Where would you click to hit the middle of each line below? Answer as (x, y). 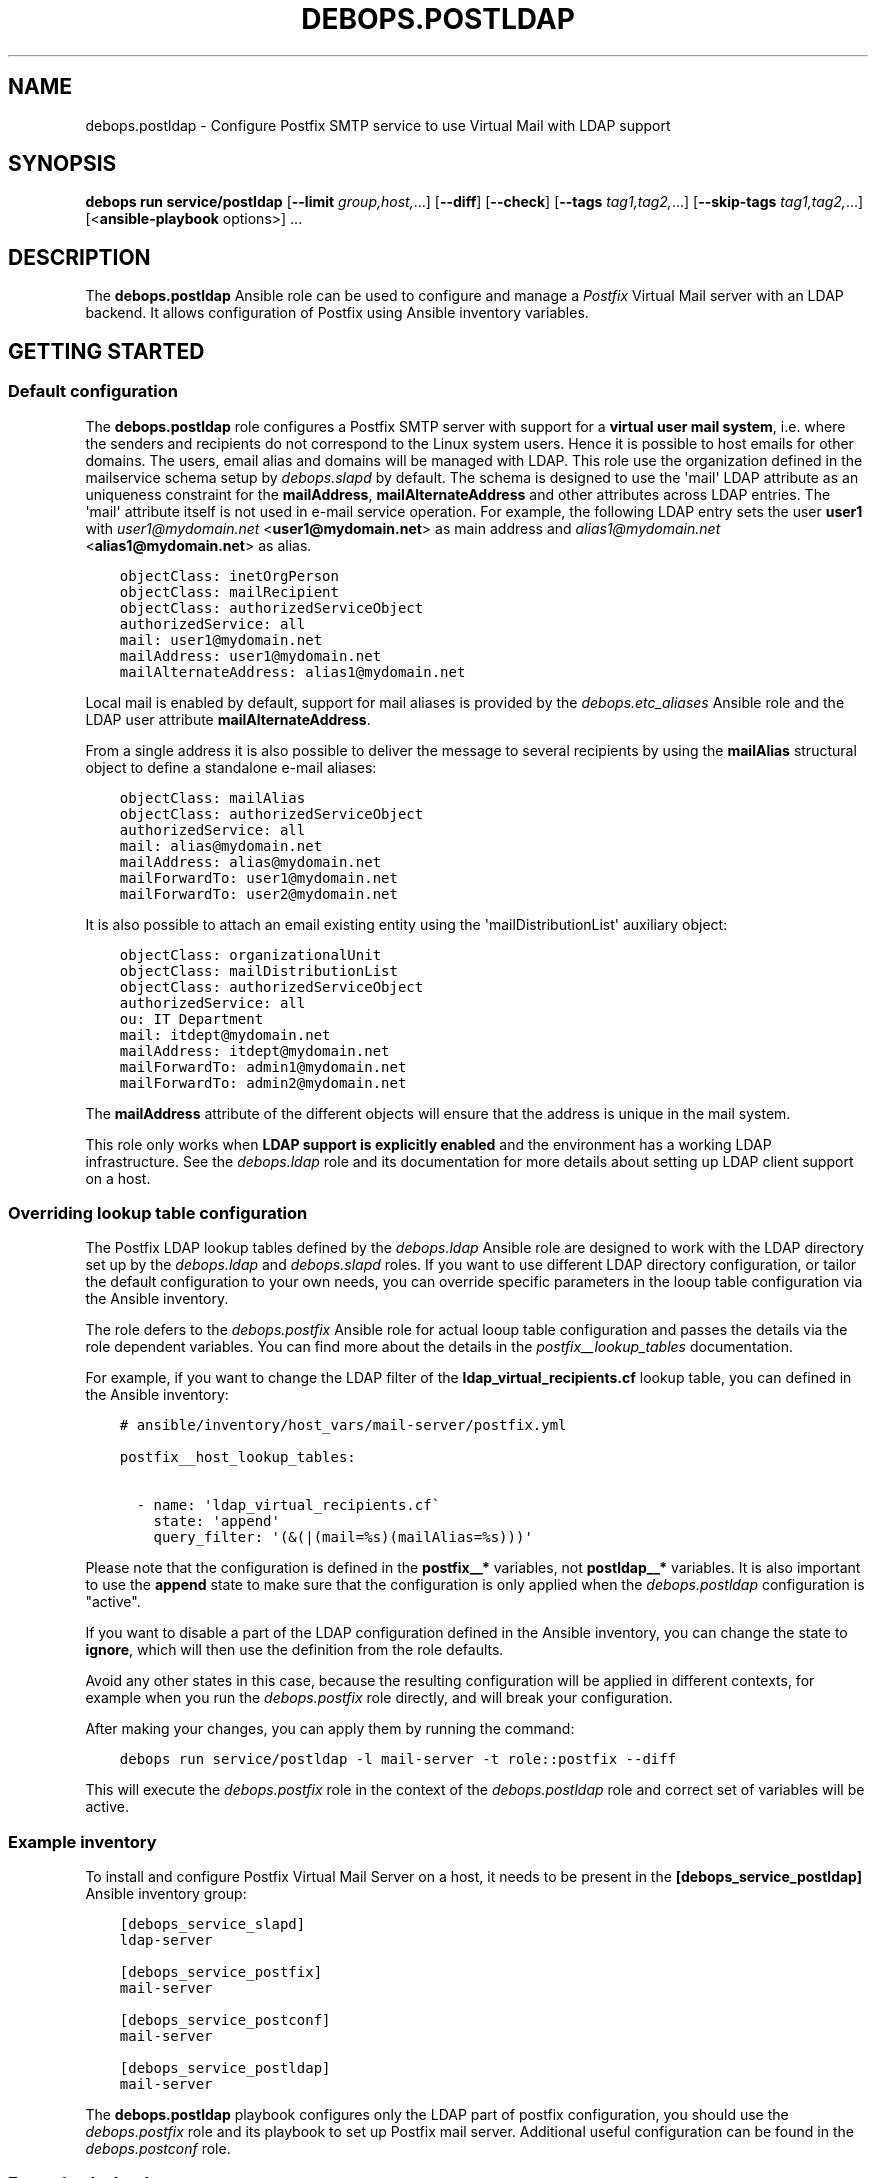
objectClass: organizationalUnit (250, 954)
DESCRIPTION (79, 257)
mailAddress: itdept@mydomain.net (254, 1050)
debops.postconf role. (158, 2148)
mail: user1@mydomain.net (221, 639)
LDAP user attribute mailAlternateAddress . (228, 719)
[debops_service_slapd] (212, 1924)
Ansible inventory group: (166, 1893)
